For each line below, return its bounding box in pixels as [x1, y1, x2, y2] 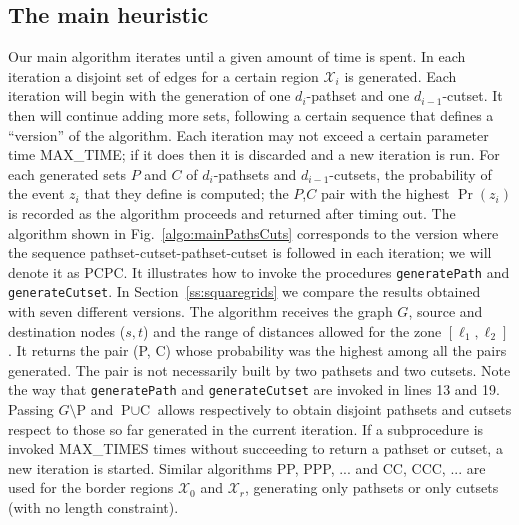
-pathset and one [306, 85, 410, 106]
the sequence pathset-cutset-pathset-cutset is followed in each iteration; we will [8, 242, 492, 263]
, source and [408, 301, 483, 322]
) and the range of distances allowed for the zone [143, 320, 442, 341]
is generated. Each [344, 65, 457, 86]
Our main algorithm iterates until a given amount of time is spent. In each [8, 46, 466, 67]
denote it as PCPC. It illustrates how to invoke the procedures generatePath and [8, 261, 510, 282]
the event [8, 183, 65, 204]
